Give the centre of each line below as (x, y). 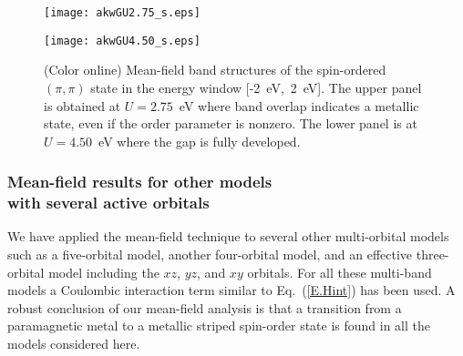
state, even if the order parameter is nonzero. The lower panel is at (231, 123)
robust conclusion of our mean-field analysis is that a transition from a (205, 307)
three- (432, 254)
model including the (104, 272)
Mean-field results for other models (140, 182)
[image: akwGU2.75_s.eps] (122, 13)
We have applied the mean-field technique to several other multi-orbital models (228, 236)
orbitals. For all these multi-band (340, 272)
